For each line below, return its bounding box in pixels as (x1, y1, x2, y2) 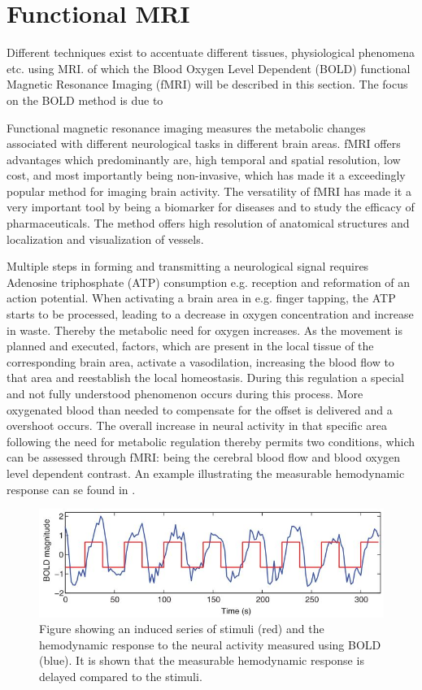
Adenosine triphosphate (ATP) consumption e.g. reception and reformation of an (7, 273, 411, 290)
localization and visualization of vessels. (7, 230, 204, 247)
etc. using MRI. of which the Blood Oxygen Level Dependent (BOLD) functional (7, 59, 411, 76)
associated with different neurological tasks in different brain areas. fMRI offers (7, 135, 401, 152)
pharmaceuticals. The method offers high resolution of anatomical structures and (7, 215, 410, 232)
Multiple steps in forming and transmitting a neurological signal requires (7, 258, 369, 275)
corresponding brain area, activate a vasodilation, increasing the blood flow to (7, 353, 394, 370)
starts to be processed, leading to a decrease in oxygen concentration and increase (7, 306, 414, 323)
